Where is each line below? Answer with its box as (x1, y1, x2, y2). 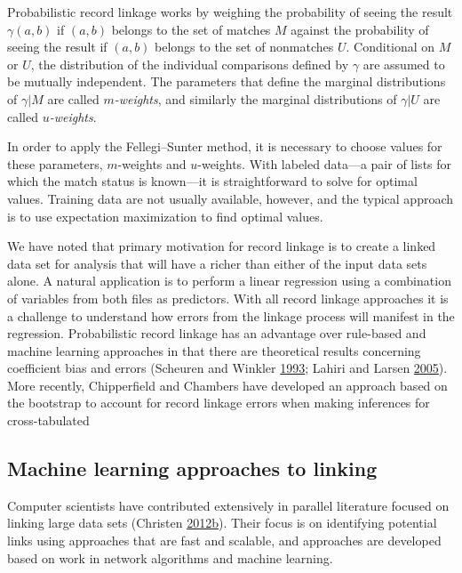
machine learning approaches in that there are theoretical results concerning (7, 341, 421, 359)
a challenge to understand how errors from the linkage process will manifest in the (7, 306, 455, 325)
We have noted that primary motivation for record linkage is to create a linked (7, 237, 436, 255)
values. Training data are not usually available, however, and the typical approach (7, 189, 454, 207)
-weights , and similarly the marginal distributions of (114, 89, 397, 108)
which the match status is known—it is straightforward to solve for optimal (7, 172, 418, 190)
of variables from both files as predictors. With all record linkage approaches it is (7, 288, 449, 307)
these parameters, (7, 154, 103, 173)
